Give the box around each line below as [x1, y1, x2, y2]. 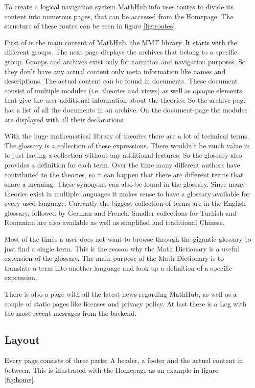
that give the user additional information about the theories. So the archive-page [4, 95, 247, 105]
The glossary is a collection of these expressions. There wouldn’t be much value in [4, 140, 250, 150]
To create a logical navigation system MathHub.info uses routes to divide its [4, 1, 233, 11]
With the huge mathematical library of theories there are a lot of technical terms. [4, 131, 249, 141]
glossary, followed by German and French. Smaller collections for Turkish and [4, 207, 237, 218]
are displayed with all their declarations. [4, 114, 125, 124]
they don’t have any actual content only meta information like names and [4, 66, 226, 76]
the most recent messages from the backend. [4, 308, 137, 318]
